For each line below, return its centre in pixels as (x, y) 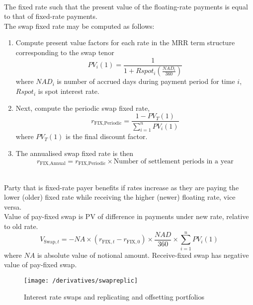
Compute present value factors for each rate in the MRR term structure (125, 42)
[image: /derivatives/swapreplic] (81, 280)
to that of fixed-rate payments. (51, 16)
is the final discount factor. (107, 136)
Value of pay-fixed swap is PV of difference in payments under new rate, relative (126, 216)
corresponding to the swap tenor (65, 52)
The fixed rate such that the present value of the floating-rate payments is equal (126, 6)
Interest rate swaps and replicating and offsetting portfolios (114, 296)
